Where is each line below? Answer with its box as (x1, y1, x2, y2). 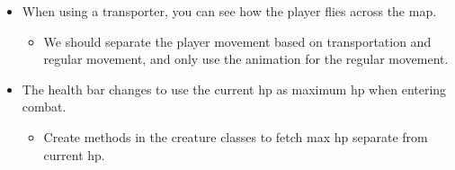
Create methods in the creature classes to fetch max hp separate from (43, 127, 428, 146)
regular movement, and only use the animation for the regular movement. (43, 49, 449, 68)
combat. (22, 97, 67, 116)
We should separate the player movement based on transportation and (43, 31, 432, 50)
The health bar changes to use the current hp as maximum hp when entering (22, 79, 447, 98)
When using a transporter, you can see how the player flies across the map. (22, 2, 437, 20)
